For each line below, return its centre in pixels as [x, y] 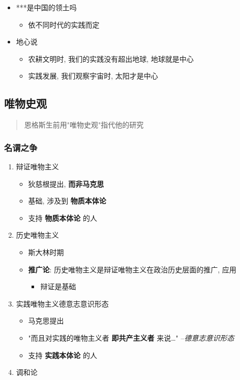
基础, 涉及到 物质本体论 [67, 201]
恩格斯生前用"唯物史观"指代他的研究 [84, 125]
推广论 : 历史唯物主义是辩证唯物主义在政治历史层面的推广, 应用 [132, 269]
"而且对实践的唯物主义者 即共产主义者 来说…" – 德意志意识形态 [131, 337]
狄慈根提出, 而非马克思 [66, 183]
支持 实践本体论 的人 [63, 355]
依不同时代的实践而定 [64, 24]
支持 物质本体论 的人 [63, 218]
